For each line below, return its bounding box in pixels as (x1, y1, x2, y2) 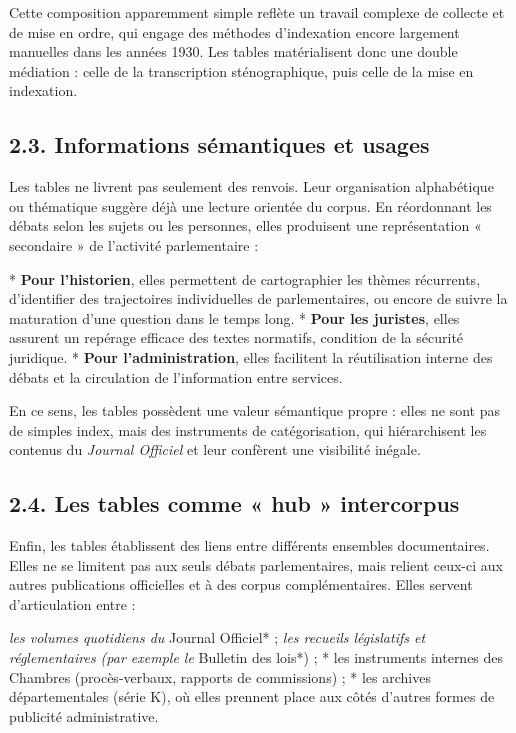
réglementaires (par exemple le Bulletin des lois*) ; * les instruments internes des (9, 647, 504, 668)
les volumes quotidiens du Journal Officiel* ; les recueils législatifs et (9, 627, 426, 648)
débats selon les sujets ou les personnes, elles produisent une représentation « (9, 215, 482, 236)
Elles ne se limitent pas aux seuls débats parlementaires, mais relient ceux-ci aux (9, 554, 503, 575)
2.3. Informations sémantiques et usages (9, 129, 430, 160)
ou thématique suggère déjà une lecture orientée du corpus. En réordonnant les (9, 195, 492, 216)
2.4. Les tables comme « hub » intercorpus (9, 488, 460, 519)
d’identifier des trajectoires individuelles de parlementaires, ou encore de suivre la (9, 288, 508, 309)
